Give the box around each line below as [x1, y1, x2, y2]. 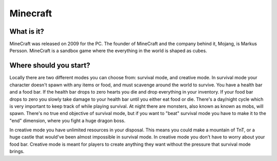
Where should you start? [9, 61, 90, 70]
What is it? [9, 27, 45, 36]
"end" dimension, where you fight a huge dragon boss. [9, 118, 126, 124]
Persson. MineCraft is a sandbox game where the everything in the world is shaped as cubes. [9, 48, 207, 54]
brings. [9, 148, 25, 154]
